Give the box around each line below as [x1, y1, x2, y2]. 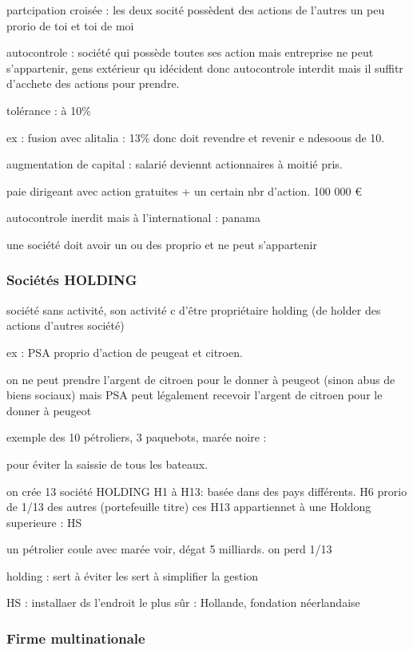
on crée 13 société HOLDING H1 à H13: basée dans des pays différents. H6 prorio [6, 482, 407, 499]
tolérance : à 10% [6, 101, 91, 118]
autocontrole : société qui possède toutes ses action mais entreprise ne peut [6, 44, 374, 61]
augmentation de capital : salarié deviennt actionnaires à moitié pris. [6, 156, 343, 172]
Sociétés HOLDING [6, 270, 137, 290]
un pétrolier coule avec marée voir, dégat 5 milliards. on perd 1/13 [6, 541, 332, 557]
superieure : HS [6, 513, 82, 530]
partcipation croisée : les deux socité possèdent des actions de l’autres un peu [6, 2, 385, 18]
